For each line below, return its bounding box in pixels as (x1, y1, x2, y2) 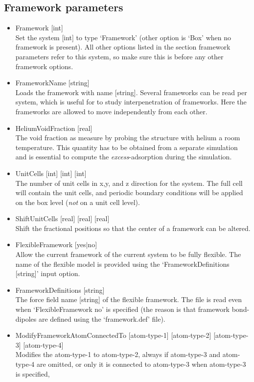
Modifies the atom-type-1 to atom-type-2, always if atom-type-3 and (15, 349, 220, 359)
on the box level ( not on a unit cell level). (15, 197, 140, 207)
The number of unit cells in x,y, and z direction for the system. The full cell (15, 178, 243, 188)
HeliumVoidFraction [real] (15, 123, 92, 133)
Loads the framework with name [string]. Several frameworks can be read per (15, 87, 247, 97)
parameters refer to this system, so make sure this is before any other (15, 51, 224, 61)
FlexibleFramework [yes (15, 239, 86, 250)
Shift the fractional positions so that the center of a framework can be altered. (15, 223, 251, 233)
